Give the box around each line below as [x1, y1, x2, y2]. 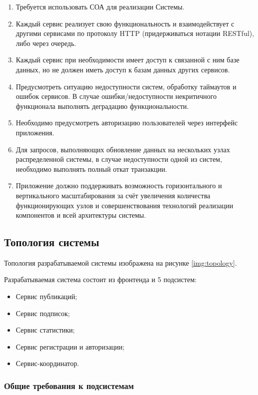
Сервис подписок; [15, 308, 70, 318]
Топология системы [4, 234, 99, 250]
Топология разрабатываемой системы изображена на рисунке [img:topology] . [4, 257, 237, 268]
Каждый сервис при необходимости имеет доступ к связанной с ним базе [15, 54, 239, 65]
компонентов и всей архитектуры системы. [15, 210, 146, 220]
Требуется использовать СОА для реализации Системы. [15, 1, 184, 11]
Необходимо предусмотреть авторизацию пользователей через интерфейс [15, 117, 238, 128]
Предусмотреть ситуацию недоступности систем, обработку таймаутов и [15, 81, 236, 91]
